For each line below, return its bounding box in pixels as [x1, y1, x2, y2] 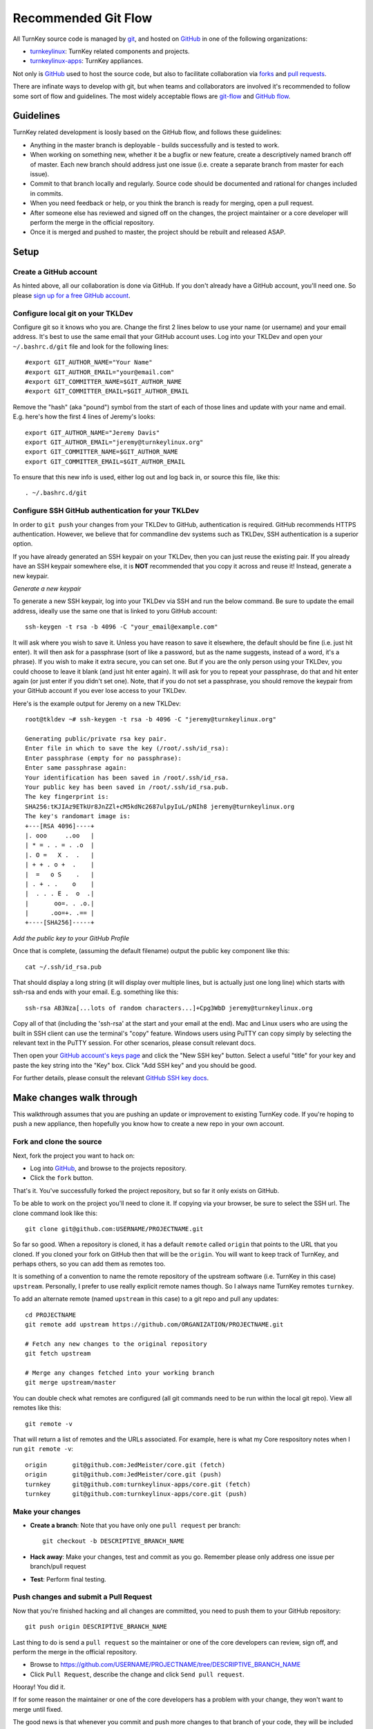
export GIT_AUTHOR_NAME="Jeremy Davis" [25, 429, 160, 436]
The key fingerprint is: [25, 793, 109, 801]
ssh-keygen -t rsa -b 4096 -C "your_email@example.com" [25, 623, 218, 631]
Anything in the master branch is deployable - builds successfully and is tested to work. [30, 140, 280, 149]
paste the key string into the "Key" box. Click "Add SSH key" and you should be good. [12, 1061, 257, 1069]
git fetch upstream [25, 1349, 91, 1358]
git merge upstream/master [25, 1378, 117, 1387]
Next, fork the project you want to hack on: [12, 1152, 135, 1160]
